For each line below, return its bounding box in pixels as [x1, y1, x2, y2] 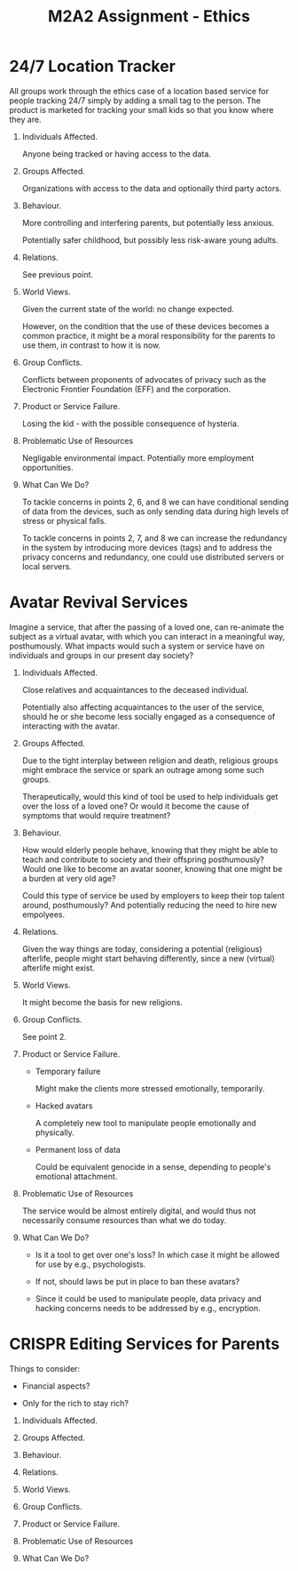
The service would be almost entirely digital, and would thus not [21, 1205, 256, 1216]
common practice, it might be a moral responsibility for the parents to [21, 330, 276, 341]
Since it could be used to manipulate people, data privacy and [35, 1293, 262, 1304]
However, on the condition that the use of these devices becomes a [21, 320, 270, 331]
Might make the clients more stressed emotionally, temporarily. [35, 1083, 265, 1093]
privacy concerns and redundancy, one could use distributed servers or [21, 552, 285, 562]
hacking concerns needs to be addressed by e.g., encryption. [35, 1302, 262, 1313]
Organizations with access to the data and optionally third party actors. [21, 182, 282, 193]
